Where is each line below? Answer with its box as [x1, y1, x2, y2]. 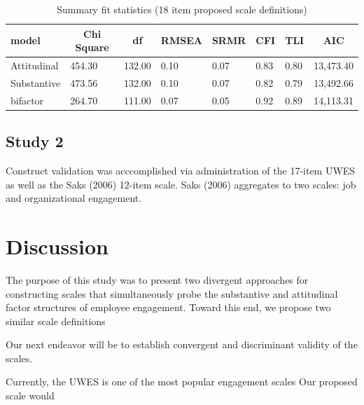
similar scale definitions [6, 313, 106, 328]
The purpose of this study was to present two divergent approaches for [6, 272, 309, 287]
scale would [6, 388, 55, 403]
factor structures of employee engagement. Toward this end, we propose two [6, 300, 331, 315]
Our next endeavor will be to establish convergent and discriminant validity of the [6, 337, 358, 352]
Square [75, 40, 109, 55]
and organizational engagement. [6, 191, 142, 205]
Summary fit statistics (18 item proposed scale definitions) [57, 2, 307, 16]
